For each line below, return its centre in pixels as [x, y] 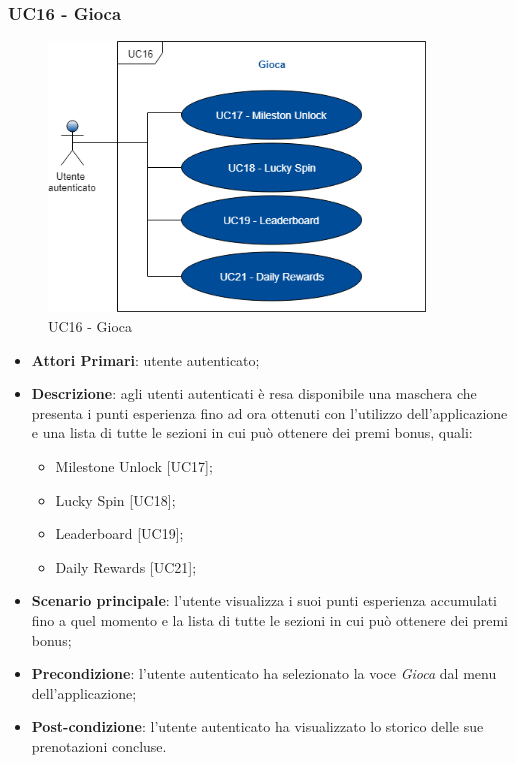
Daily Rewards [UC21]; [126, 566]
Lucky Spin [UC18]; [115, 499]
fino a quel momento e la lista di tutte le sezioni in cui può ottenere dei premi [269, 619]
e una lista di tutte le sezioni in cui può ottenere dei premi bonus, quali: [252, 432]
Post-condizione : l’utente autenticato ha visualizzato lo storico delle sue [257, 726]
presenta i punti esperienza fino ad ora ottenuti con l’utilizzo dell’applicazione [269, 412]
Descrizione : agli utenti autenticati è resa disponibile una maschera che [254, 393]
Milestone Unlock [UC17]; [134, 466]
